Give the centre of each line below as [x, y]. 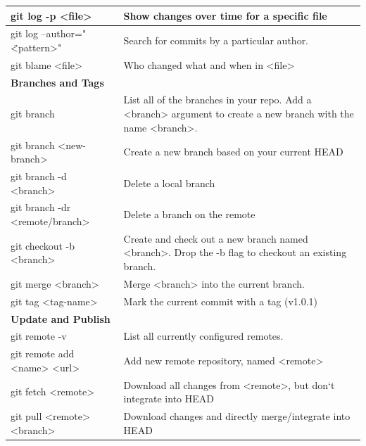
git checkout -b [43, 245]
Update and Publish [61, 318]
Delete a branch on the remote [189, 214]
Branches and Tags [57, 82]
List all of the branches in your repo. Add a [217, 100]
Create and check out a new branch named [216, 238]
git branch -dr [41, 207]
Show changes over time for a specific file [225, 15]
